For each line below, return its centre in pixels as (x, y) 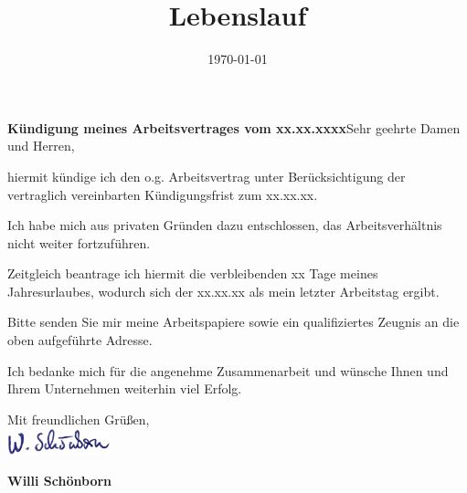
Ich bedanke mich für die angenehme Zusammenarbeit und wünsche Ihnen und (228, 370)
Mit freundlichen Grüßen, (79, 419)
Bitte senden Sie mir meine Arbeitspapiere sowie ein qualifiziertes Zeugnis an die (233, 322)
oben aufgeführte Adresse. (80, 340)
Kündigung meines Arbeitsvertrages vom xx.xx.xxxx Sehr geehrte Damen (234, 127)
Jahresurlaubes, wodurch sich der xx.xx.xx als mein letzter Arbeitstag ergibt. (223, 291)
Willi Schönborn (60, 480)
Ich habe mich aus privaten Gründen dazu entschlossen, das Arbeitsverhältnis (225, 225)
